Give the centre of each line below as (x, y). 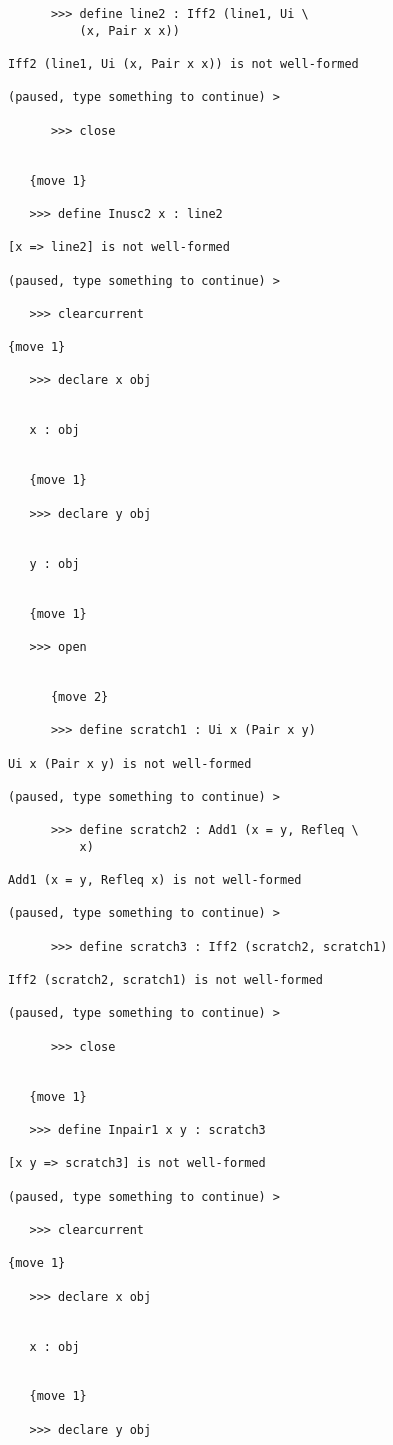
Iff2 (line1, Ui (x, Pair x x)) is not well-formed (183, 63)
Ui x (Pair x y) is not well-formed (130, 763)
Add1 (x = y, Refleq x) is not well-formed (155, 880)
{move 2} (79, 696)
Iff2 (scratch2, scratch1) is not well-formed (165, 980)
